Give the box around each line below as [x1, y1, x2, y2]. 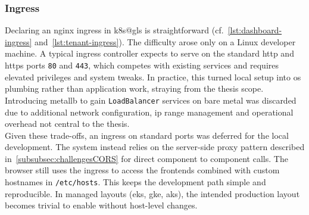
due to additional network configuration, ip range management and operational [5, 105, 294, 118]
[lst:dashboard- [227, 24, 282, 36]
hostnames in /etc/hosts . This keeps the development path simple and [5, 176, 266, 188]
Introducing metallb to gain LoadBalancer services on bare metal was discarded [5, 94, 296, 106]
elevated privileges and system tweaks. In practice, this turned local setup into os [5, 70, 301, 83]
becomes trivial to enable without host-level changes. [5, 199, 198, 211]
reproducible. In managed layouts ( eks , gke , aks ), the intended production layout [5, 187, 300, 200]
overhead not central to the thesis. [5, 117, 130, 130]
